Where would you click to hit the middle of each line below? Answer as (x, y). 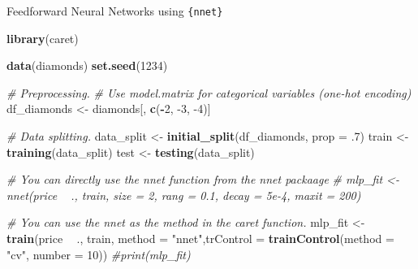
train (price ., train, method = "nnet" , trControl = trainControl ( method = (200, 238)
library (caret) (43, 38)
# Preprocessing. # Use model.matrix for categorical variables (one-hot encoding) (209, 92)
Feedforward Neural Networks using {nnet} (115, 11)
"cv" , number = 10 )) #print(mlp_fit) (99, 254)
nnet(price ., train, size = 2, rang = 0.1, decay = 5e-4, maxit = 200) (184, 195)
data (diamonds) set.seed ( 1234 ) (87, 65)
